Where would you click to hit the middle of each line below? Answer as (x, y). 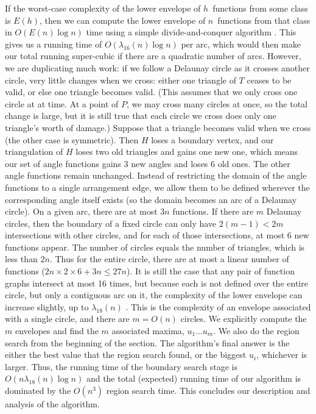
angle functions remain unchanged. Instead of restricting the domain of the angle (156, 175)
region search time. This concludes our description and (208, 390)
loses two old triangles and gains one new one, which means (187, 152)
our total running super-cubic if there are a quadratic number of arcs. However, (153, 56)
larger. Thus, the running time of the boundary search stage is (121, 366)
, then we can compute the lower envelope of (122, 20)
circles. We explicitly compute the (244, 319)
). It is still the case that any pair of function (210, 271)
